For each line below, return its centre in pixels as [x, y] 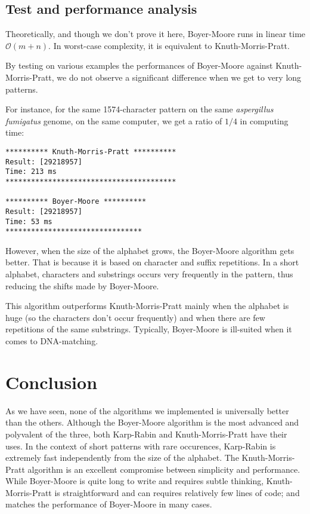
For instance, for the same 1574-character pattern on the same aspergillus [139, 109]
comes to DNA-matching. [52, 341]
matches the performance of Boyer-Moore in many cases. [109, 504]
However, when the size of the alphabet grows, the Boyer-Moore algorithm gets [150, 250]
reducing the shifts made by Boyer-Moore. [82, 285]
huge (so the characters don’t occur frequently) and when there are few [135, 317]
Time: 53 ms [29, 221]
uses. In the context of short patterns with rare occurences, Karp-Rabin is [141, 446]
